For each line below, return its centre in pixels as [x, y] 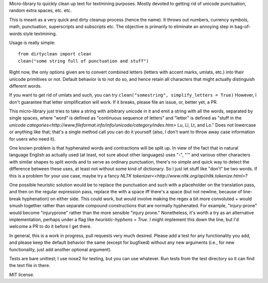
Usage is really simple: [32, 43]
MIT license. [22, 275]
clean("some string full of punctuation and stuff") [83, 61]
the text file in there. [30, 266]
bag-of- [242, 27]
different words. [26, 86]
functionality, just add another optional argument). [60, 249]
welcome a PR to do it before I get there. [50, 226]
